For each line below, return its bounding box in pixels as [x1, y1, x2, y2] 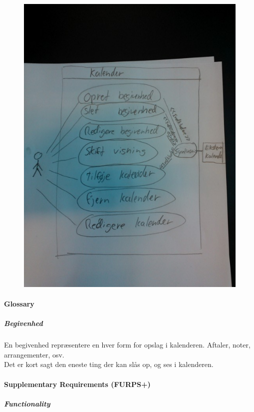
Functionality [4, 398, 50, 408]
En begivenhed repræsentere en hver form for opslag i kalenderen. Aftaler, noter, [4, 339, 251, 350]
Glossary [4, 298, 34, 309]
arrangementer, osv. [4, 349, 64, 359]
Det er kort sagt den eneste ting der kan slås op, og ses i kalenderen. [4, 359, 214, 369]
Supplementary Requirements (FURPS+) [4, 378, 151, 389]
